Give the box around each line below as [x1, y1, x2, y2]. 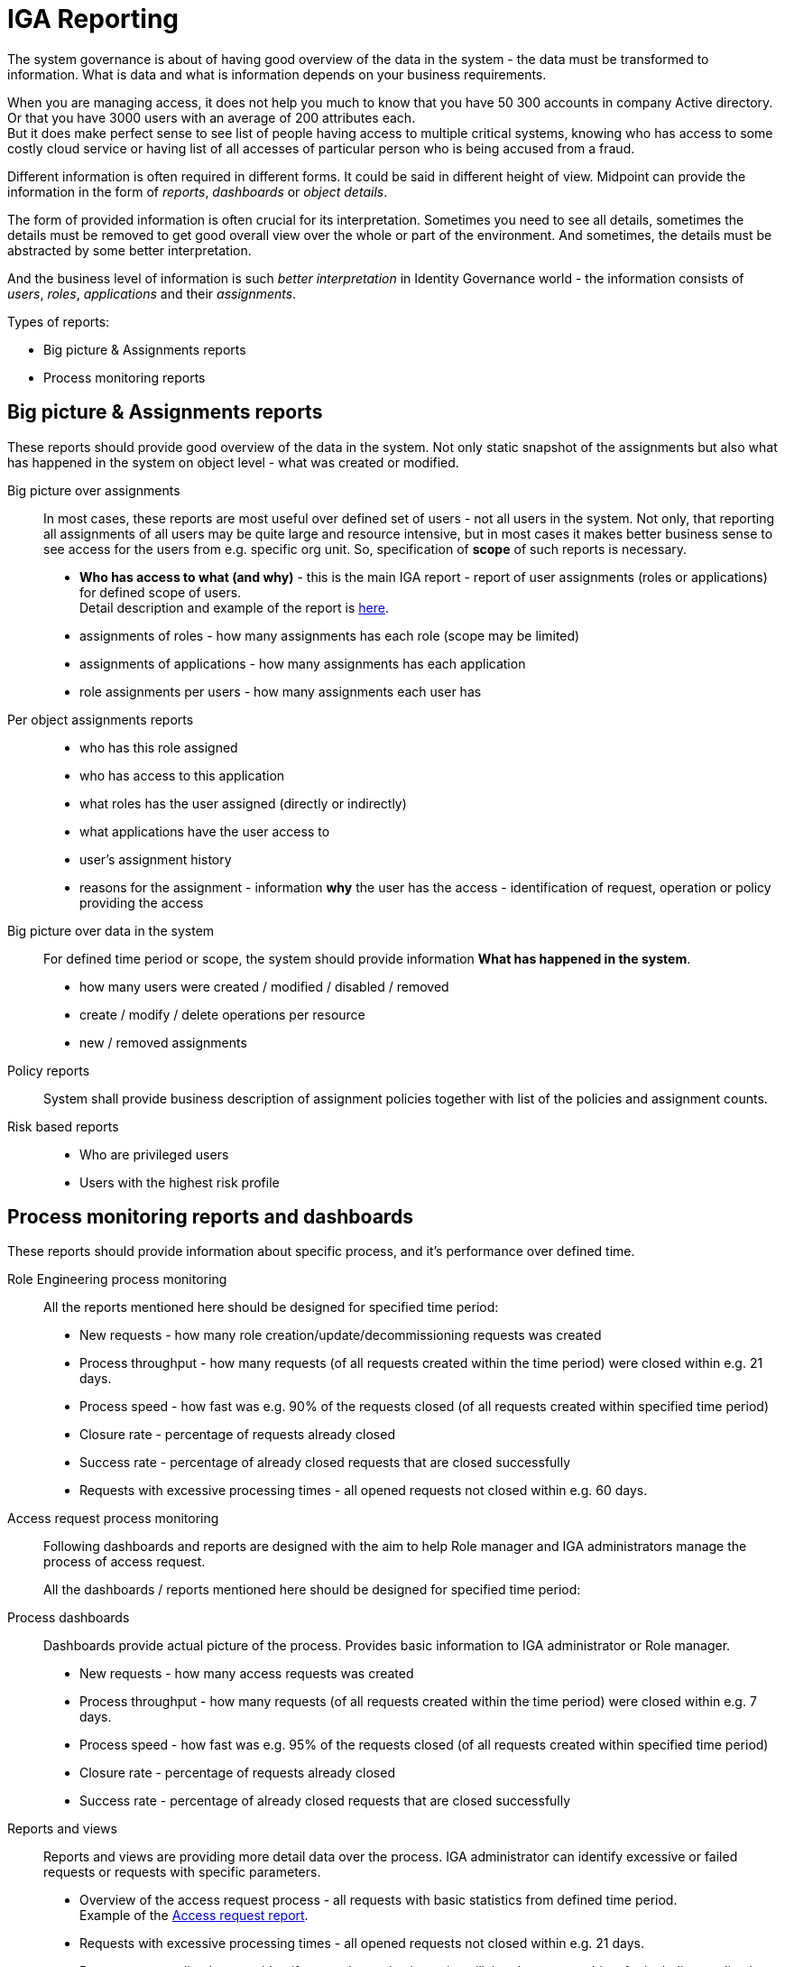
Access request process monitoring [7, 1510, 219, 1527]
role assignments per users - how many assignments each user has [79, 683, 482, 699]
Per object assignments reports [7, 711, 194, 727]
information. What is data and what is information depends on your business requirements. [7, 66, 547, 82]
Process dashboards [7, 1610, 130, 1626]
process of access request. [43, 1554, 206, 1570]
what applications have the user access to [79, 823, 330, 839]
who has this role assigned [79, 739, 238, 755]
